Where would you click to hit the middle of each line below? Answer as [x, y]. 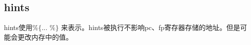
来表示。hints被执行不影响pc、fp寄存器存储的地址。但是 [151, 27]
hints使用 [18, 27]
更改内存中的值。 [45, 37]
